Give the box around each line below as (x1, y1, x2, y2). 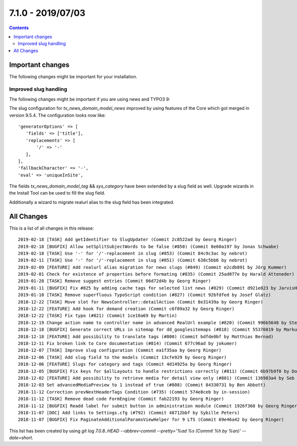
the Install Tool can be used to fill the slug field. (9, 190, 106, 196)
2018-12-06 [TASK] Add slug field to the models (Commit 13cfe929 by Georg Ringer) (18, 354, 227, 360)
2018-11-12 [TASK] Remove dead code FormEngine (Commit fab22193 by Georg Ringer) (18, 396, 224, 402)
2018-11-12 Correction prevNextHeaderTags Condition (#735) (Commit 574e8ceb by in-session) (18, 389, 250, 395)
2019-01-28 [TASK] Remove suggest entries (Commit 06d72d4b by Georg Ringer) (18, 278, 211, 284)
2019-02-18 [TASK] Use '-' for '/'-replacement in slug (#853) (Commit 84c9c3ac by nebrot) (18, 250, 247, 256)
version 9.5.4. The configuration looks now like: (9, 112, 106, 118)
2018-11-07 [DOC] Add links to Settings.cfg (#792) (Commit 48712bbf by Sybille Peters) (18, 410, 240, 415)
